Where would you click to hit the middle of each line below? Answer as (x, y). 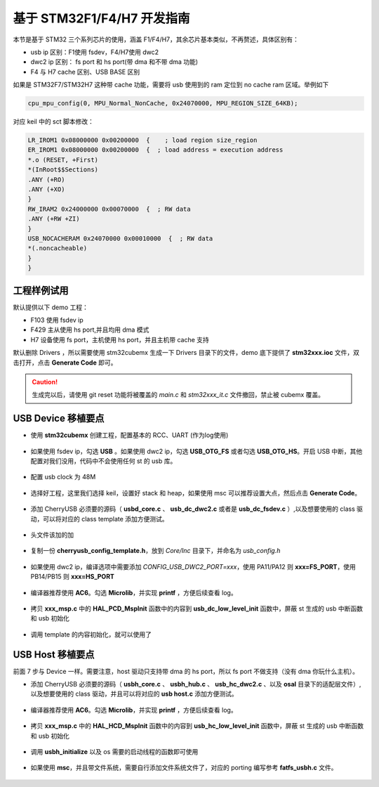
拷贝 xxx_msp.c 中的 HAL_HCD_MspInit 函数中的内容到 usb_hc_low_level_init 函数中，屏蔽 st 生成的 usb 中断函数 (197, 726)
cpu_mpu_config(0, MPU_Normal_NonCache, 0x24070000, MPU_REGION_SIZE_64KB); (163, 103)
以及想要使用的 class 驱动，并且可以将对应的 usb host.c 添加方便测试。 (134, 694)
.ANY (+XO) (46, 189)
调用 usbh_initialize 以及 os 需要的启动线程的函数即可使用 (114, 752)
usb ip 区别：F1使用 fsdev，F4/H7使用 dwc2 (95, 52)
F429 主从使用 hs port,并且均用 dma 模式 (90, 330)
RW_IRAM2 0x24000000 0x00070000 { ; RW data (109, 209)
